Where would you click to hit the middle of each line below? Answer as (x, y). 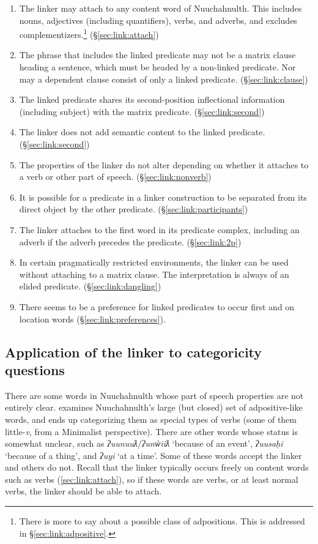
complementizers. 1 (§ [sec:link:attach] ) (89, 33)
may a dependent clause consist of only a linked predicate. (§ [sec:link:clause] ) (164, 79)
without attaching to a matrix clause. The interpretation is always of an (154, 274)
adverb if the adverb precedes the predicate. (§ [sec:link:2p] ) (130, 241)
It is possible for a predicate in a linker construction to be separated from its (163, 197)
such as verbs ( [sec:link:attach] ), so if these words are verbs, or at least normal (152, 479)
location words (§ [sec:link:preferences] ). (92, 319)
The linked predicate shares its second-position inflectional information (152, 99)
